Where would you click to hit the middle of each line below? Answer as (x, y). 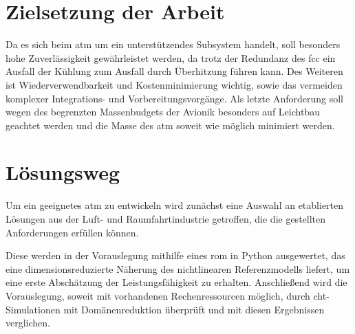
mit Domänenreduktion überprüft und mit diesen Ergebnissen (194, 309)
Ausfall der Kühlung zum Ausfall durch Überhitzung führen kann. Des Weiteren (174, 71)
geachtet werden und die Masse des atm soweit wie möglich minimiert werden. (170, 125)
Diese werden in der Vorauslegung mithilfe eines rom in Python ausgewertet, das (175, 255)
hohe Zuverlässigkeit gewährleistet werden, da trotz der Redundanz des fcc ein (171, 57)
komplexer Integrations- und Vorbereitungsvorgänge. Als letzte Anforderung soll (175, 98)
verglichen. (28, 323)
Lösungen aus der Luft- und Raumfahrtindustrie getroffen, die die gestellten (166, 219)
